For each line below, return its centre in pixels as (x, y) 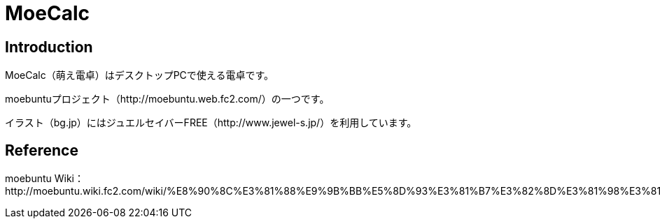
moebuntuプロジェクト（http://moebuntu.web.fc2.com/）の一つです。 (167, 99)
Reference (42, 150)
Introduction (49, 47)
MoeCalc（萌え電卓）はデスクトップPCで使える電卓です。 (140, 75)
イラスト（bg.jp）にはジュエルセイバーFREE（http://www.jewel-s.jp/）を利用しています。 (211, 123)
